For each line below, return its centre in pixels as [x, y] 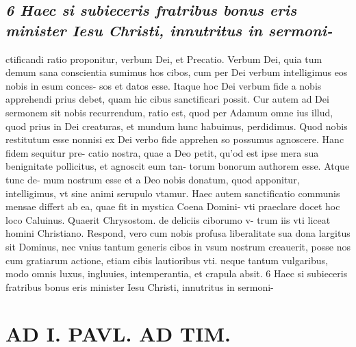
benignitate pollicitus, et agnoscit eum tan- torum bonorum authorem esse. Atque [178, 166]
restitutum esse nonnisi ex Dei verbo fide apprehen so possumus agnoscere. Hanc [175, 139]
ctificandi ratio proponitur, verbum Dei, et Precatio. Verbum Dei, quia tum [164, 59]
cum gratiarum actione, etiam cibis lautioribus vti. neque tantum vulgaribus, [167, 260]
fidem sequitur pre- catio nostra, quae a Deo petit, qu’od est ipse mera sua [162, 152]
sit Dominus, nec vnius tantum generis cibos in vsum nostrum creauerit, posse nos [178, 246]
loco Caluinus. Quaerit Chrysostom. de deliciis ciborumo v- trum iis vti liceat [168, 219]
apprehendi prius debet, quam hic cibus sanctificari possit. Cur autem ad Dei [167, 99]
